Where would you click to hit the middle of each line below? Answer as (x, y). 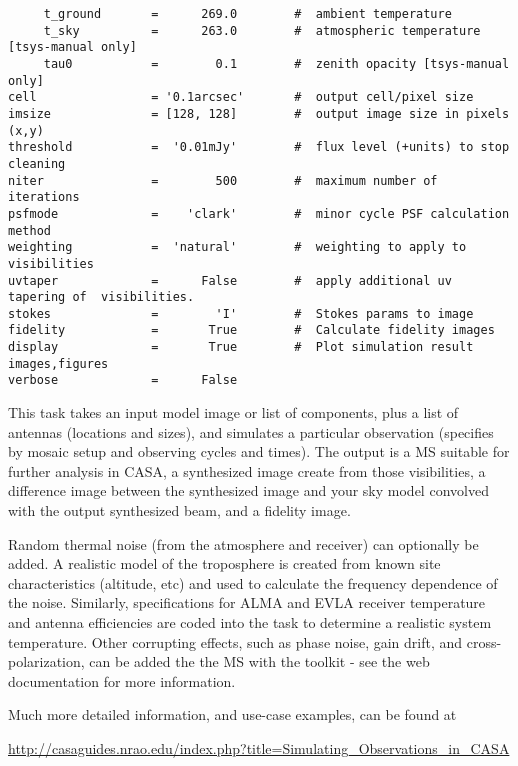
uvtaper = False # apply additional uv (230, 280)
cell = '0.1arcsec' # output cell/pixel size (241, 97)
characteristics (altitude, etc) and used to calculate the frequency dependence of (253, 582)
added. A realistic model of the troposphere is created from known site (224, 563)
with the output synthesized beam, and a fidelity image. (179, 510)
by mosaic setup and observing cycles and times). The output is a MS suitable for (259, 451)
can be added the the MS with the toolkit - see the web (259, 661)
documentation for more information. (122, 680)
